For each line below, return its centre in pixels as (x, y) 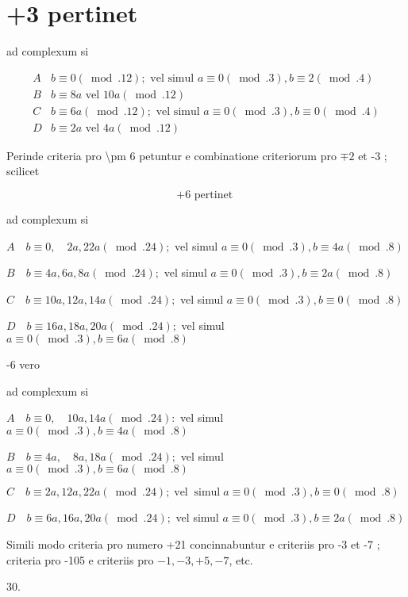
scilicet (23, 171)
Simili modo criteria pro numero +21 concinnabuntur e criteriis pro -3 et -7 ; (193, 543)
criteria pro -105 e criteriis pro (80, 559)
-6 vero (23, 364)
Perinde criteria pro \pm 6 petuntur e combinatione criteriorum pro (171, 155)
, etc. (241, 559)
